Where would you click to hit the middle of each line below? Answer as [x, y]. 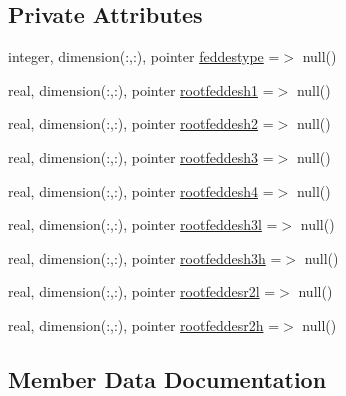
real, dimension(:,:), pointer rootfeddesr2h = [144, 324]
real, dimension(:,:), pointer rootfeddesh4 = [141, 190]
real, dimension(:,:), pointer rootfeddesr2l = [142, 291]
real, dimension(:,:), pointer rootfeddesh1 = [141, 89]
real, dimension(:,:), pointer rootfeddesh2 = [141, 123]
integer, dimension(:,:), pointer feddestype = [144, 56]
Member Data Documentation [167, 378]
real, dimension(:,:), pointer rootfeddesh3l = [143, 224]
